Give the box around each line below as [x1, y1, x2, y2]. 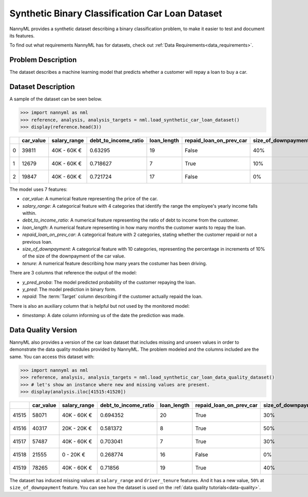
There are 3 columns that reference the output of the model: [9, 270, 137, 276]
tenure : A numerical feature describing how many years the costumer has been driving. [22, 260, 207, 266]
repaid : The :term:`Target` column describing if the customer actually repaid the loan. [22, 293, 203, 300]
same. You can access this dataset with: [9, 353, 94, 360]
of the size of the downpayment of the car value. [22, 253, 126, 259]
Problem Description [9, 55, 77, 64]
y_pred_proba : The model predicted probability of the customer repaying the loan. [22, 279, 196, 285]
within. [22, 210, 37, 216]
